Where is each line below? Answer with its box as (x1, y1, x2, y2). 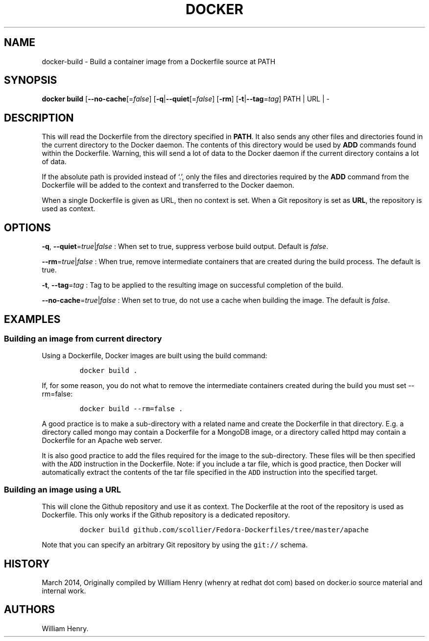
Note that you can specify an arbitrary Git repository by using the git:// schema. (42, 541, 308, 549)
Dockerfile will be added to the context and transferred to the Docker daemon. (42, 181, 294, 190)
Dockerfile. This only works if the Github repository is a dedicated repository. (42, 511, 290, 519)
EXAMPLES (4, 313, 61, 325)
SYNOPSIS (4, 74, 57, 87)
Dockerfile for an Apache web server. (42, 436, 163, 445)
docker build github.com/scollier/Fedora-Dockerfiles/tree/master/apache (79, 526, 369, 534)
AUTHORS (4, 603, 55, 616)
